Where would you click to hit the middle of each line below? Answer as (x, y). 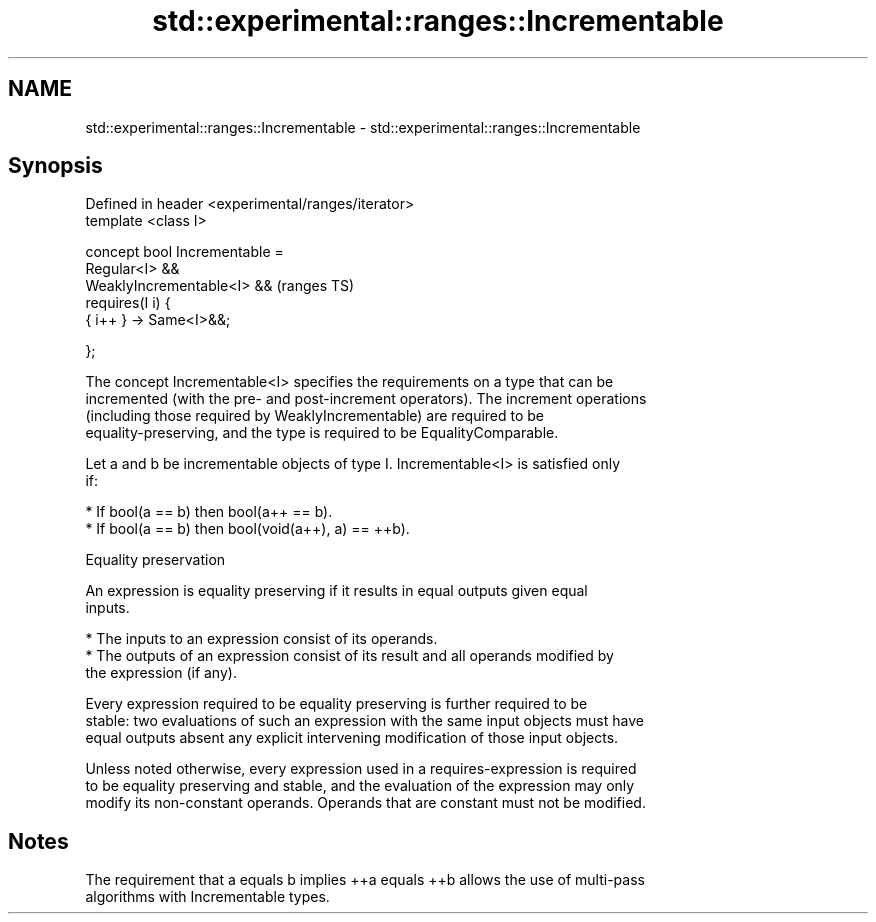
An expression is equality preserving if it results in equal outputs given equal (336, 591)
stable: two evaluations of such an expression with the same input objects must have (364, 721)
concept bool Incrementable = (184, 252)
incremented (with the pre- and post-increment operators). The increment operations (366, 399)
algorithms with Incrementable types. (207, 897)
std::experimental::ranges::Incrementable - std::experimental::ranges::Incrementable (363, 127)
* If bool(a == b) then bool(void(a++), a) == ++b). (247, 529)
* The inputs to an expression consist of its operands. (261, 639)
